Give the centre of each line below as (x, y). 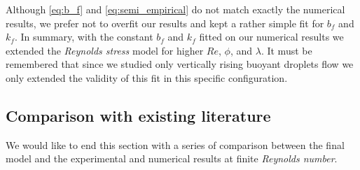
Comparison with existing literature (138, 115)
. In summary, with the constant (84, 37)
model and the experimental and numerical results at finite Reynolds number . (172, 158)
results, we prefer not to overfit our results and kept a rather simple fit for (165, 23)
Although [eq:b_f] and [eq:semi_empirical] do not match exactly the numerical (175, 9)
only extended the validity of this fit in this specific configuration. (147, 77)
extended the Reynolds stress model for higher (105, 50)
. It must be (286, 50)
